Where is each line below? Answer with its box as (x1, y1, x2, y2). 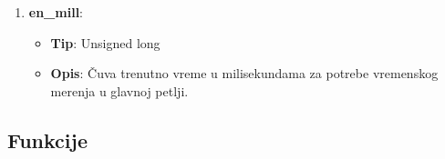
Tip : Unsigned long (50, 33, 160, 52)
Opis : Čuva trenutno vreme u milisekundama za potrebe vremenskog (50, 64, 439, 83)
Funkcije (7, 125, 88, 154)
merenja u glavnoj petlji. (50, 81, 189, 100)
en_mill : (28, 3, 84, 21)
